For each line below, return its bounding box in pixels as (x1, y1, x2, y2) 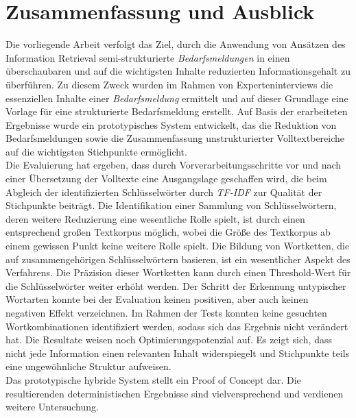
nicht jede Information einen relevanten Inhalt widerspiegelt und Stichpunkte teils (5, 345, 350, 360)
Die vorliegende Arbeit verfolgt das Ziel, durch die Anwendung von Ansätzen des (5, 37, 346, 51)
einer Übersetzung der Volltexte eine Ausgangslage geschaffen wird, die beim (5, 171, 327, 186)
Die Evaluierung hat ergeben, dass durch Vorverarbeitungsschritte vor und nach (5, 158, 342, 172)
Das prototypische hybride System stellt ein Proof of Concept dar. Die (5, 372, 301, 386)
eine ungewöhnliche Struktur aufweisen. (5, 359, 171, 373)
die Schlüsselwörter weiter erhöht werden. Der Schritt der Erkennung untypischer (5, 278, 346, 293)
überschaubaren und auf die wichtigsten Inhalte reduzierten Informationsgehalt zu (5, 64, 351, 78)
